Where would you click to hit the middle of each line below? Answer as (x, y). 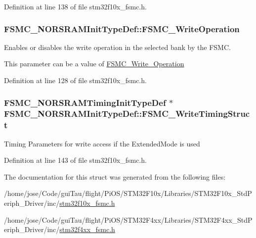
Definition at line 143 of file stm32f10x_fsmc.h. (75, 160)
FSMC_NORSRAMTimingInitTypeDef (85, 102)
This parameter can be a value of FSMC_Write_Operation (94, 64)
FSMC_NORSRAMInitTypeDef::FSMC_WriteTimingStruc (127, 114)
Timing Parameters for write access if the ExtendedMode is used (102, 143)
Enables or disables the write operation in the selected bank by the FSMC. (117, 47)
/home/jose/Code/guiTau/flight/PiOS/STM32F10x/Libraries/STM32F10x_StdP (128, 193)
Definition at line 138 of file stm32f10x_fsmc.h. (75, 6)
